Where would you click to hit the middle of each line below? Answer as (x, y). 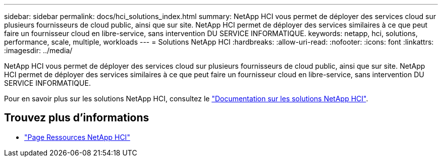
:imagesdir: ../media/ (38, 50)
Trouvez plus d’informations (77, 118)
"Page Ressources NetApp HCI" (77, 137)
